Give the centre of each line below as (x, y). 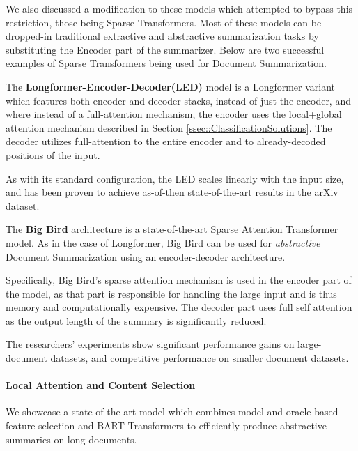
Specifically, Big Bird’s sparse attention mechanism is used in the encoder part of (179, 280)
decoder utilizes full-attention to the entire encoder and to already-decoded (166, 141)
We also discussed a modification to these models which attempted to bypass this (179, 8)
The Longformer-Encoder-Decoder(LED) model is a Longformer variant (171, 86)
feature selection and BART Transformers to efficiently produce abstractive (166, 426)
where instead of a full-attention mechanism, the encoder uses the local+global (174, 114)
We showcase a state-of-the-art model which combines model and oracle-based (172, 412)
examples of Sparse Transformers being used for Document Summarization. (166, 63)
